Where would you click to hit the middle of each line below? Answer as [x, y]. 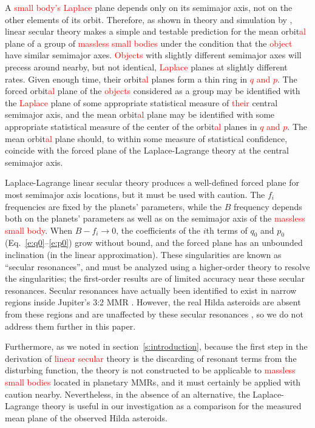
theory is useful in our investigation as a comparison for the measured [171, 406]
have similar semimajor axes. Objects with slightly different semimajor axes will [153, 55]
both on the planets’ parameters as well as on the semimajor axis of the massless [155, 218]
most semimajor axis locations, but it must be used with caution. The [135, 194]
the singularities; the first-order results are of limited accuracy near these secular [155, 278]
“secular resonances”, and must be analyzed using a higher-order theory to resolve [157, 266]
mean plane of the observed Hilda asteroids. [86, 417]
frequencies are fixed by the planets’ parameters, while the [113, 206]
